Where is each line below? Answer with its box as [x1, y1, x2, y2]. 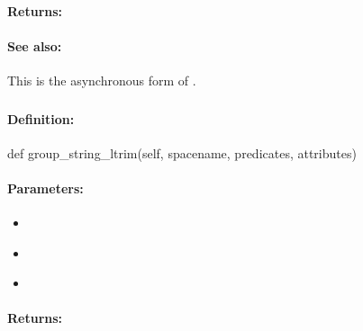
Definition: [7, 109, 75, 128]
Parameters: [7, 178, 84, 197]
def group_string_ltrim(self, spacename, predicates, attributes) [7, 143, 357, 162]
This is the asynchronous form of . [7, 70, 196, 89]
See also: [7, 36, 62, 55]
